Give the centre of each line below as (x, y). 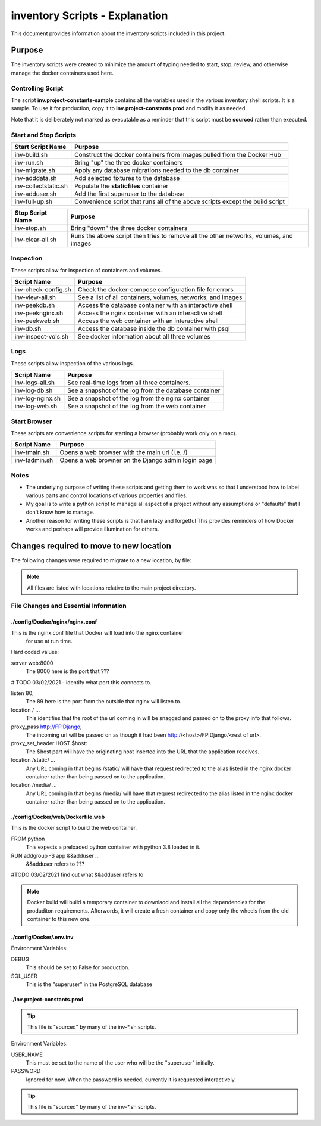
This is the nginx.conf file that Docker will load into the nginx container (97, 632)
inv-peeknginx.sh (39, 313)
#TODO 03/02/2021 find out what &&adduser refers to (77, 875)
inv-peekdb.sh (35, 305)
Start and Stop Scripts (44, 135)
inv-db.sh (28, 329)
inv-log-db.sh (34, 390)
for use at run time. (49, 641)
